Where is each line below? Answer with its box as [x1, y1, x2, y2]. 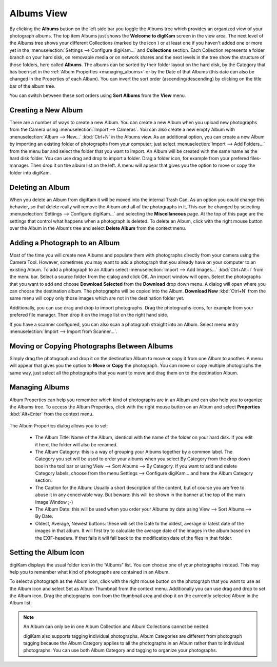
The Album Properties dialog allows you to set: [9, 422, 108, 428]
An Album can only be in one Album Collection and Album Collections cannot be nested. [23, 623, 210, 630]
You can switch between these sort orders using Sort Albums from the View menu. [9, 92, 186, 99]
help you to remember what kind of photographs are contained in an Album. [9, 568, 170, 575]
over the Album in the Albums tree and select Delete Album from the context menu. [9, 225, 187, 231]
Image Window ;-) [35, 499, 73, 505]
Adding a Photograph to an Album [9, 239, 120, 247]
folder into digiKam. [9, 169, 51, 175]
